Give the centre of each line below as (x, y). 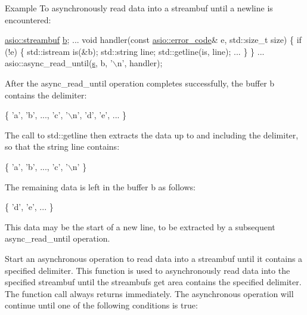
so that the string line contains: (62, 146)
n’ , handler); (140, 63)
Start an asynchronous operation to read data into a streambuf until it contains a (154, 258)
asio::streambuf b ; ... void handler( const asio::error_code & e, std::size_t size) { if (153, 40)
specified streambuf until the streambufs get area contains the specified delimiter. (153, 282)
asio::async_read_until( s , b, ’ (59, 63)
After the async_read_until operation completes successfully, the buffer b (140, 83)
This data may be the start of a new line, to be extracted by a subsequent (140, 226)
